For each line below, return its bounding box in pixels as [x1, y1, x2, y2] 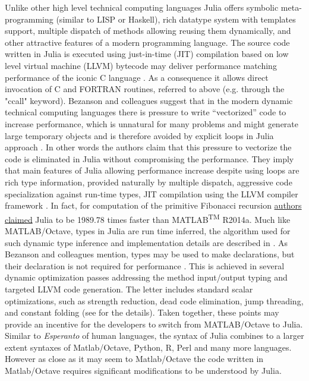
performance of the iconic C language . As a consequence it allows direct [5, 71, 269, 83]
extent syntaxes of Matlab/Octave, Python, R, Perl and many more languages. [5, 341, 292, 353]
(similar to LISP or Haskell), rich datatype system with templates [56, 12, 296, 25]
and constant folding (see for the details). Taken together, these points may [5, 306, 279, 319]
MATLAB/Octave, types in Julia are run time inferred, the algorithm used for [5, 224, 291, 237]
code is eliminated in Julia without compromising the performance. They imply [5, 152, 294, 165]
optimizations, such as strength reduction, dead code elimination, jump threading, [5, 294, 304, 307]
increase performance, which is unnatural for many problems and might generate [5, 117, 299, 130]
